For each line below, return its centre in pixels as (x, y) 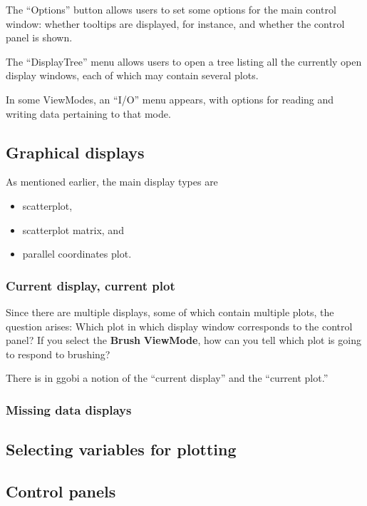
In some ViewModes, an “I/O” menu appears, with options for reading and (170, 99)
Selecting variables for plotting (121, 449)
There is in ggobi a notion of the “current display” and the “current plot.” (167, 378)
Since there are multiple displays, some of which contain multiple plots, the (170, 312)
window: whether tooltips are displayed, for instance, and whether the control (175, 23)
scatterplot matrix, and (73, 229)
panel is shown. (39, 37)
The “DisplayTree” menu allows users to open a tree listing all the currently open (184, 61)
